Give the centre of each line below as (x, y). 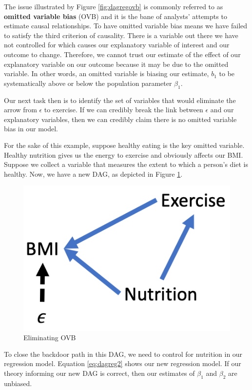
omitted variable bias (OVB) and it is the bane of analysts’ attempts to (116, 16)
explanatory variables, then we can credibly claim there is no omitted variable (120, 119)
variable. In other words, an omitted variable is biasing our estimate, (107, 73)
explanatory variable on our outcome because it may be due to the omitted (116, 64)
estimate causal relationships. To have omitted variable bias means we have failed (126, 26)
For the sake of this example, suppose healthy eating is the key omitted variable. (124, 145)
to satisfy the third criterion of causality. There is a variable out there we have (121, 35)
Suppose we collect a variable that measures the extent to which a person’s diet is (126, 164)
